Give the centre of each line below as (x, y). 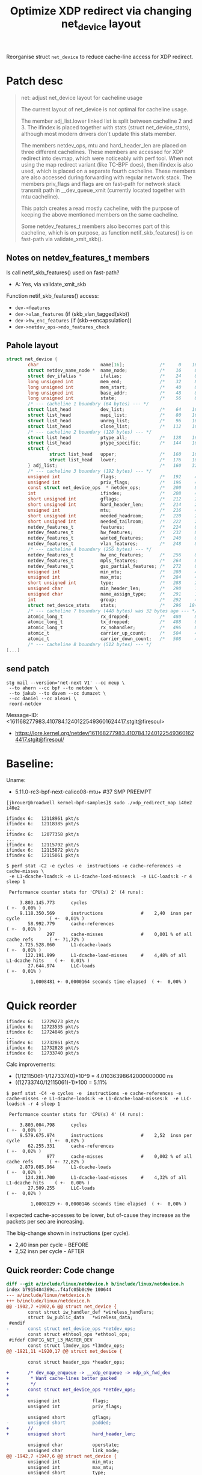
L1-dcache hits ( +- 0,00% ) (48, 1183)
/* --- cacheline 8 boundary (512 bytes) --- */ (90, 644)
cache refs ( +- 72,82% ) (45, 1162)
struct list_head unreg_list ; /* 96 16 (113, 420)
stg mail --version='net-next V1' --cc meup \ (66, 683)
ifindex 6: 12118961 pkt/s (43, 819)
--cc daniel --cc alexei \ (43, 698)
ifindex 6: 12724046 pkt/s (43, 1032)
